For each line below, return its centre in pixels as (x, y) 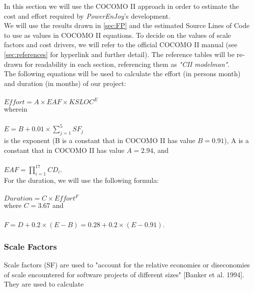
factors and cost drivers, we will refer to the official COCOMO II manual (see (121, 44)
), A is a (237, 140)
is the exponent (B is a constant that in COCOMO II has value (100, 140)
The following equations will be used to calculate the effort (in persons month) (122, 73)
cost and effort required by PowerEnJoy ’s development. (87, 15)
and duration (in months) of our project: (65, 83)
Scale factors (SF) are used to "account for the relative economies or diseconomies (127, 265)
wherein (16, 109)
